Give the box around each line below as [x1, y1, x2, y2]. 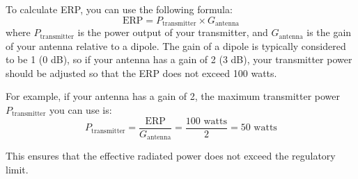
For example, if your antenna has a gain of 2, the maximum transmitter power [6, 89, 341, 103]
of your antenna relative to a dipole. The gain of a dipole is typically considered [6, 38, 346, 53]
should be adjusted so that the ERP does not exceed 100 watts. [6, 65, 277, 80]
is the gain [306, 25, 352, 40]
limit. [6, 162, 29, 176]
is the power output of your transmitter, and [77, 25, 268, 40]
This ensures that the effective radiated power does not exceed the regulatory [6, 148, 336, 163]
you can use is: [49, 103, 112, 117]
